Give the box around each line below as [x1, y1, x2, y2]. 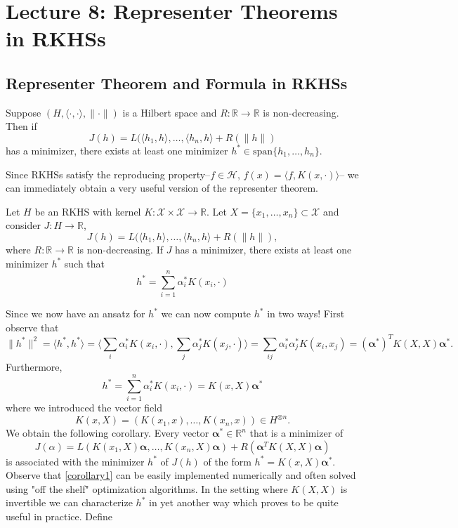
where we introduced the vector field [6, 400, 162, 414]
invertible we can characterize [6, 495, 133, 510]
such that [64, 256, 105, 270]
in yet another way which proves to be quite [149, 495, 339, 510]
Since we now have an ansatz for [6, 306, 145, 321]
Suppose [6, 105, 41, 119]
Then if [6, 119, 37, 133]
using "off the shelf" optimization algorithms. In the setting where [6, 481, 288, 496]
